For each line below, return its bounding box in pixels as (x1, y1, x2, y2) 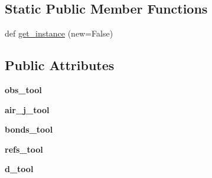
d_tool (5, 163, 34, 175)
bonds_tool (5, 123, 53, 136)
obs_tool (5, 84, 42, 95)
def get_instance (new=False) (5, 27, 113, 39)
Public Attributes (5, 56, 115, 74)
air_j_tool (5, 103, 50, 116)
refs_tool (5, 143, 43, 155)
